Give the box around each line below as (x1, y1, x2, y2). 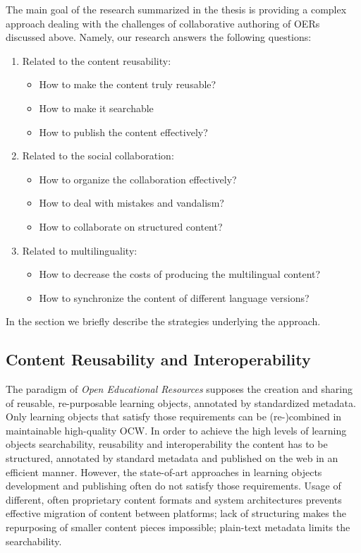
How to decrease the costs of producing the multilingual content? (39, 267, 321, 281)
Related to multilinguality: (22, 243, 137, 257)
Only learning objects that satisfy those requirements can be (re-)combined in (6, 409, 342, 424)
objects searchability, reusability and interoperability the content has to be (6, 437, 328, 451)
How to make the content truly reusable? (39, 77, 216, 92)
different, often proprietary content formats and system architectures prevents (6, 492, 342, 506)
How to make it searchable (39, 100, 154, 115)
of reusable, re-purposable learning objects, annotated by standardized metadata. (6, 395, 356, 410)
